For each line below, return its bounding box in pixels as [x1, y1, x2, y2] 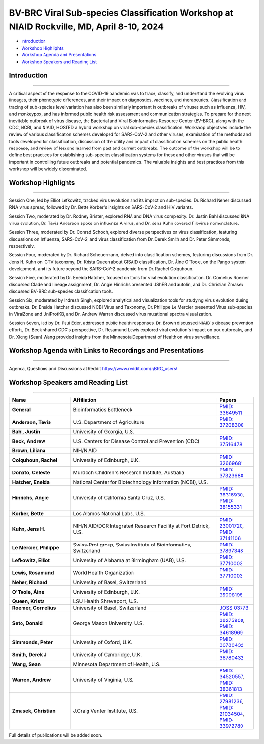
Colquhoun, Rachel [12, 457, 58, 464]
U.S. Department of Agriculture [73, 419, 145, 426]
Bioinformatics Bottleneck [73, 406, 132, 413]
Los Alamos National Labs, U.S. [73, 510, 145, 517]
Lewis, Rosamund [12, 570, 54, 576]
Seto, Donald [12, 620, 43, 627]
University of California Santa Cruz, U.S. [73, 495, 166, 501]
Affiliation [73, 397, 97, 404]
